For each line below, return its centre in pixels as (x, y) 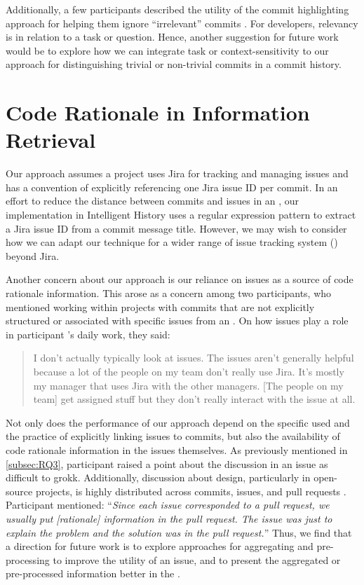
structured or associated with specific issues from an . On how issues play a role (177, 321)
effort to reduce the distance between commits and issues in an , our (153, 201)
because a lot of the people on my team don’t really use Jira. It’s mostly (189, 371)
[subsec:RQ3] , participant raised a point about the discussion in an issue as (167, 463)
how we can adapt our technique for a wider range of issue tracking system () (172, 242)
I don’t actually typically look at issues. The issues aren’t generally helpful (194, 358)
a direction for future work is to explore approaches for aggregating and (160, 546)
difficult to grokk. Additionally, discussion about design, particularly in (158, 477)
